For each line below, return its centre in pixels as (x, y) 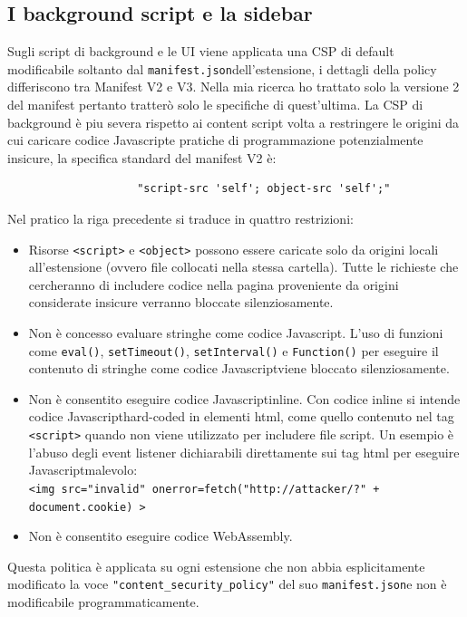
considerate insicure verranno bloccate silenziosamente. (181, 302)
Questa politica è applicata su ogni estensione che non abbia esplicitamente (216, 566)
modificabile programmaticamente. (103, 602)
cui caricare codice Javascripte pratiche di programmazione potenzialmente (215, 140)
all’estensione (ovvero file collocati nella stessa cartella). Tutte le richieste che (243, 267)
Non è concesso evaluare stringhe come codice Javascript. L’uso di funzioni (236, 333)
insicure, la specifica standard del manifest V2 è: (142, 157)
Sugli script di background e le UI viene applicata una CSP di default (201, 51)
